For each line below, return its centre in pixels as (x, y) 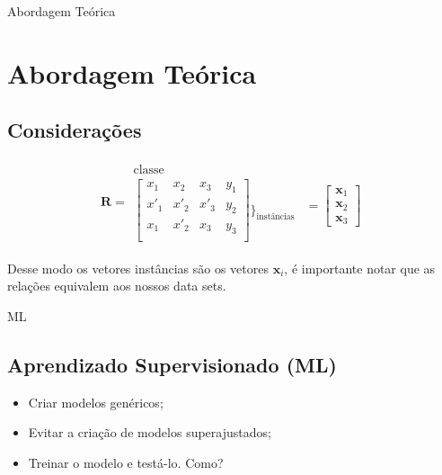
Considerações (75, 130)
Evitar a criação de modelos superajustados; (150, 432)
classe (149, 170)
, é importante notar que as (360, 268)
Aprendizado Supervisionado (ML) (172, 364)
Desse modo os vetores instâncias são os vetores (138, 268)
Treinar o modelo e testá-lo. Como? (126, 462)
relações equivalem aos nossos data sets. (117, 286)
